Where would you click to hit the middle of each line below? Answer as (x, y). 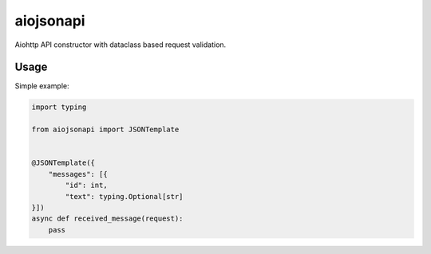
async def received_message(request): (107, 219)
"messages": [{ (78, 174)
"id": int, (86, 186)
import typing (59, 107)
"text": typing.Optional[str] (124, 196)
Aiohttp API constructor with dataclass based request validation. (121, 45)
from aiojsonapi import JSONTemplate (105, 130)
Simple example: (42, 86)
